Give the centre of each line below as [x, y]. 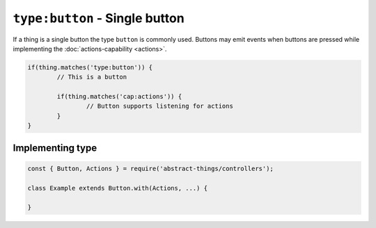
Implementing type [55, 148]
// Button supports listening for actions [159, 106]
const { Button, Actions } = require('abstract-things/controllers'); [151, 168]
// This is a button [92, 77]
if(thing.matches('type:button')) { [90, 67]
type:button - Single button [99, 18]
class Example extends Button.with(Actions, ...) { [118, 188]
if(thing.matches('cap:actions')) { [119, 97]
